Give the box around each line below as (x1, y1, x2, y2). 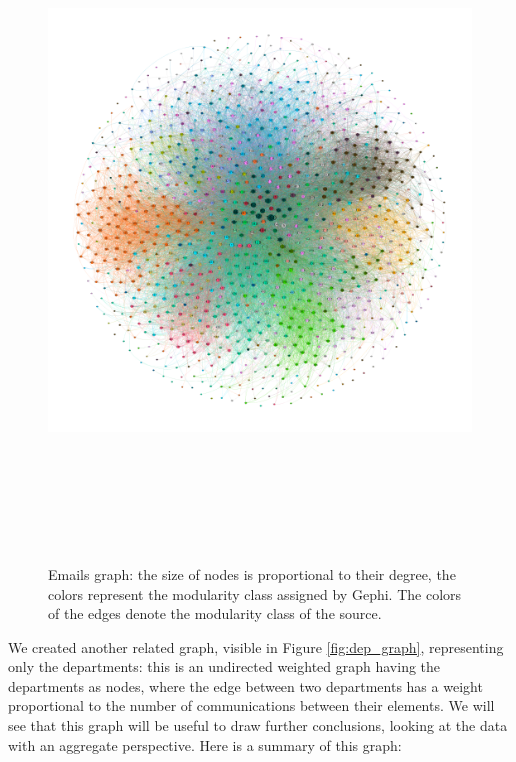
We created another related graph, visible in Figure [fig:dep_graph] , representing (8, 636, 504, 657)
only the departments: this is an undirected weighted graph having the (8, 656, 441, 677)
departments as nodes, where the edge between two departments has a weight (8, 675, 483, 696)
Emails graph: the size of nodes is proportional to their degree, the (48, 563, 456, 584)
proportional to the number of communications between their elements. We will (8, 695, 495, 716)
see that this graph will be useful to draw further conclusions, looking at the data (8, 715, 508, 736)
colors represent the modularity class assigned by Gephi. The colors (48, 583, 462, 604)
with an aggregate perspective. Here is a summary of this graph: (8, 734, 402, 755)
